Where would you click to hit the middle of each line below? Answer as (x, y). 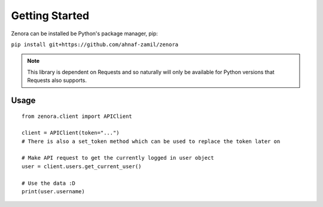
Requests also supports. (57, 80)
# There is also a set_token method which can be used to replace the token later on (151, 141)
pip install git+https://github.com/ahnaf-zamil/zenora (95, 44)
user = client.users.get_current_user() (82, 166)
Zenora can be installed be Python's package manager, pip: (85, 34)
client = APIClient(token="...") (71, 133)
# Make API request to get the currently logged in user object (118, 158)
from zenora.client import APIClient (77, 116)
